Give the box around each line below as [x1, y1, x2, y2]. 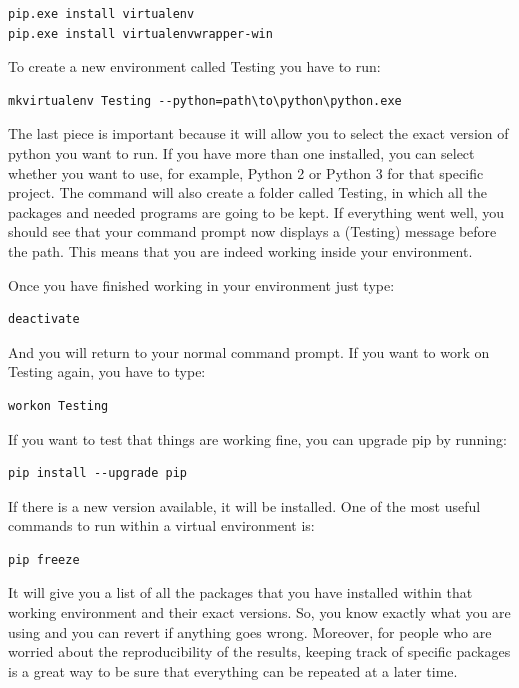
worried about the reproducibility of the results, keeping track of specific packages [8, 641, 511, 662]
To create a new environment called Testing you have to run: [8, 56, 381, 77]
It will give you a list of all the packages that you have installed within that [8, 582, 473, 603]
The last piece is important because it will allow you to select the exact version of [8, 123, 509, 144]
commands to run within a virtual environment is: [8, 515, 315, 536]
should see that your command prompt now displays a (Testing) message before [8, 221, 497, 242]
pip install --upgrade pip [8, 466, 187, 481]
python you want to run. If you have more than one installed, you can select [8, 142, 475, 163]
